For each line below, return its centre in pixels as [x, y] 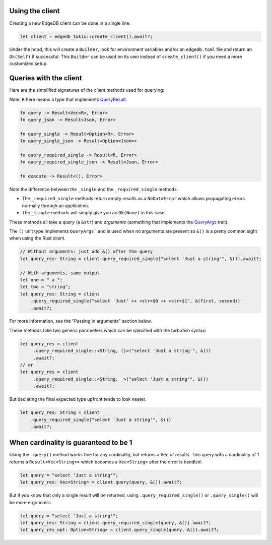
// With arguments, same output [60, 273]
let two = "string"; [45, 287]
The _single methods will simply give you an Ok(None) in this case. [94, 213]
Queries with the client [46, 78]
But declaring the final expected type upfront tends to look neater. [78, 399]
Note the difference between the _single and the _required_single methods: [94, 190]
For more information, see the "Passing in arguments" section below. [81, 321]
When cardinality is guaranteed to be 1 [71, 443]
